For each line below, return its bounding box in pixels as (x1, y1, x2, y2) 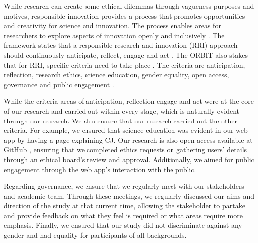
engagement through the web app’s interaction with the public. (4, 164, 196, 174)
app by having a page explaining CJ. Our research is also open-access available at (4, 134, 253, 145)
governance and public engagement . (4, 79, 114, 89)
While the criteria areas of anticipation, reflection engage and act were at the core (4, 96, 254, 106)
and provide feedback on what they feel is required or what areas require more (4, 210, 243, 220)
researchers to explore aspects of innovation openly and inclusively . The (4, 30, 225, 40)
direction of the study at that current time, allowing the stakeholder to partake (4, 200, 245, 211)
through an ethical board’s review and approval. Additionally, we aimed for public (4, 154, 254, 164)
